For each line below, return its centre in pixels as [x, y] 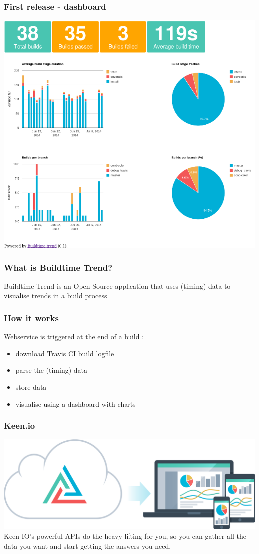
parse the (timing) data [52, 370]
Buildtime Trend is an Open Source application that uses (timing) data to [117, 286]
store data [31, 386]
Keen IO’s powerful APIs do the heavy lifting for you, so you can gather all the [125, 536]
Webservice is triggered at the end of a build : [74, 337]
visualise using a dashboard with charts [76, 403]
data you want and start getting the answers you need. [88, 545]
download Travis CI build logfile [65, 353]
